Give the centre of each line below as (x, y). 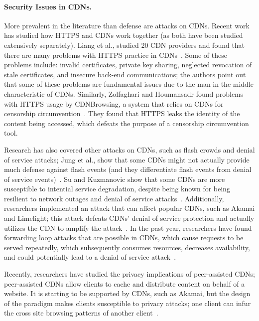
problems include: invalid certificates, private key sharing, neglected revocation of (128, 65)
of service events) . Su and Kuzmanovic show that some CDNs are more (115, 179)
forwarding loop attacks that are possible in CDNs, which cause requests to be (124, 238)
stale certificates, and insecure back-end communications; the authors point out (125, 74)
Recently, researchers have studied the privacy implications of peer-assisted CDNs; (129, 274)
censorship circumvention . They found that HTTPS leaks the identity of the (122, 113)
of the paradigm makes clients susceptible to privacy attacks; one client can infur (128, 303)
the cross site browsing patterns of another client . (81, 313)
